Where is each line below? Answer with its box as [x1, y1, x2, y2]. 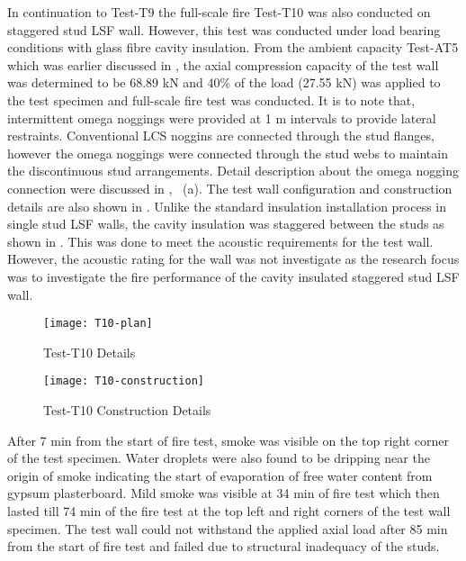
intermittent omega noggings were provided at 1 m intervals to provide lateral [7, 108, 436, 127]
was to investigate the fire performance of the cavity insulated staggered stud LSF [7, 267, 460, 285]
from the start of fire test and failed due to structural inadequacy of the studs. [7, 537, 440, 556]
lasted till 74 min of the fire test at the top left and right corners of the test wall [7, 501, 451, 520]
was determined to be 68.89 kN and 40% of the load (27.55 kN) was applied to [7, 73, 441, 92]
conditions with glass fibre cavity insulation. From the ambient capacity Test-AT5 [7, 38, 459, 57]
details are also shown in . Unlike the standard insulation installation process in [7, 196, 447, 215]
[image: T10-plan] [43, 317, 153, 330]
